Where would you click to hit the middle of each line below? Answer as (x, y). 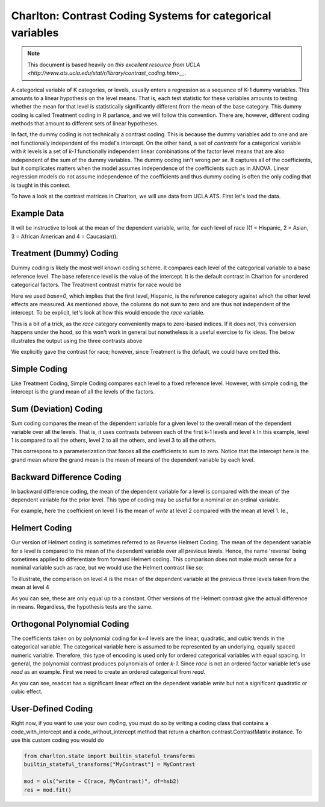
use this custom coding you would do (58, 740)
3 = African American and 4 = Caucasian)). (65, 236)
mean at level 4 (30, 587)
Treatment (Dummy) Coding (65, 253)
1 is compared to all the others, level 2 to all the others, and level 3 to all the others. (114, 440)
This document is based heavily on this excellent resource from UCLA (114, 64)
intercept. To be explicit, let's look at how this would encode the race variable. (108, 313)
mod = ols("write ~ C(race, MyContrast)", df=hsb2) (102, 781)
